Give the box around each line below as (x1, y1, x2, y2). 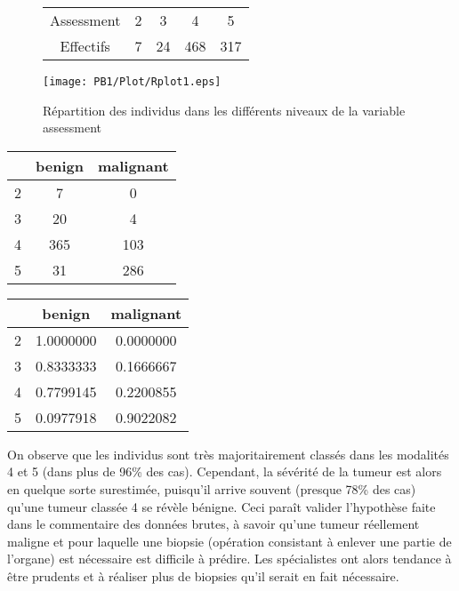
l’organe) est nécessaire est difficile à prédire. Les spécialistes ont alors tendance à (7, 549, 452, 568)
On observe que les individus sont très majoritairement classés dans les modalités (7, 444, 449, 463)
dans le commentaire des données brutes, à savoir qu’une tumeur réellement (7, 515, 420, 533)
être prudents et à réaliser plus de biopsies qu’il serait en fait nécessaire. (7, 567, 399, 585)
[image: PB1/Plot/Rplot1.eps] (43, 76, 221, 88)
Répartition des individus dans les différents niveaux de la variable (43, 100, 406, 119)
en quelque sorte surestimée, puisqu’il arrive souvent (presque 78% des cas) (7, 480, 416, 499)
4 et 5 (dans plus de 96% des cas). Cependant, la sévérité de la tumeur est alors (7, 462, 442, 481)
